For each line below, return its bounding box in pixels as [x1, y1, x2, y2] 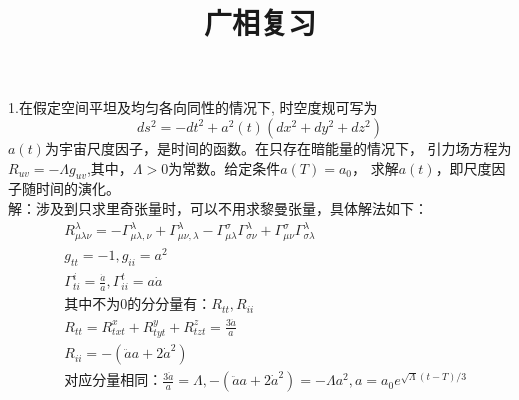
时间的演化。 [35, 178, 120, 199]
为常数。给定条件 [168, 157, 281, 178]
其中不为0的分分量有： [64, 298, 212, 313]
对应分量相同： [64, 374, 163, 389]
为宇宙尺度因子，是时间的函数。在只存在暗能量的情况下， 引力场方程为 [44, 137, 512, 158]
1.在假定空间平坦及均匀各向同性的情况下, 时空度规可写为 [8, 97, 378, 118]
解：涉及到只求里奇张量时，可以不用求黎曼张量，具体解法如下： [8, 197, 428, 218]
